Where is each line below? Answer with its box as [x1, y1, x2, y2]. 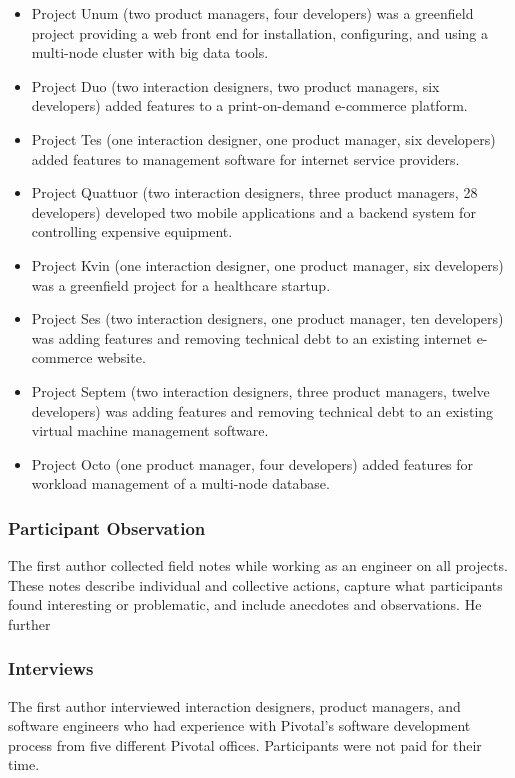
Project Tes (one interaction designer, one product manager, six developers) [31, 128, 496, 149]
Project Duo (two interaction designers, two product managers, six [31, 75, 440, 96]
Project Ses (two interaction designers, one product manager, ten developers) [31, 308, 504, 329]
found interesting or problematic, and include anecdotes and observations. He [8, 594, 482, 615]
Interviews [8, 656, 94, 681]
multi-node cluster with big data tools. [31, 42, 269, 63]
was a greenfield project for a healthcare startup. [31, 274, 331, 295]
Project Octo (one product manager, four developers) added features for [31, 453, 474, 474]
